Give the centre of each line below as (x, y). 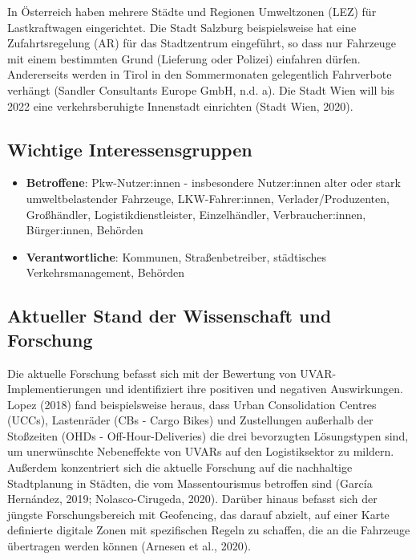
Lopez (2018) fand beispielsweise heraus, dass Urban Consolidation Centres (192, 404)
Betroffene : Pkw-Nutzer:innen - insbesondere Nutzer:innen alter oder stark (213, 183)
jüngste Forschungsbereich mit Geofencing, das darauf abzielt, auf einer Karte (198, 514)
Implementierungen (55, 389)
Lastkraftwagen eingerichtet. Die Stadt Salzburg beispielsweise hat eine (182, 27)
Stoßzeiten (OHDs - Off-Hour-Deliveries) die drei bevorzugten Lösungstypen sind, (208, 435)
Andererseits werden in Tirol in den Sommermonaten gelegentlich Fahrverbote (200, 74)
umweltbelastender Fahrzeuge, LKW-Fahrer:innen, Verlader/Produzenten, (208, 198)
